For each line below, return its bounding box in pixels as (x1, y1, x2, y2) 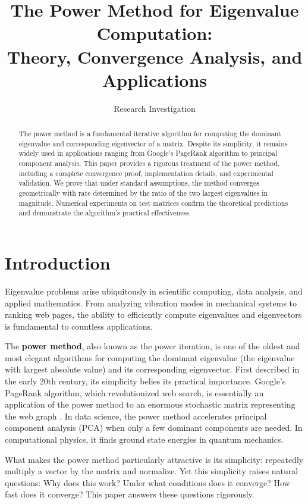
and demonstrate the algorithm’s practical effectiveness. (18, 208, 191, 218)
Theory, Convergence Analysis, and (7, 44, 303, 68)
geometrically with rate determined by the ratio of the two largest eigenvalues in (18, 188, 268, 198)
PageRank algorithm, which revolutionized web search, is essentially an (5, 386, 264, 399)
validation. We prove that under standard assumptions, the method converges (18, 178, 259, 188)
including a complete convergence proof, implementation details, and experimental (18, 168, 274, 178)
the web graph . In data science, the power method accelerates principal (5, 409, 267, 422)
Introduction (5, 250, 111, 274)
